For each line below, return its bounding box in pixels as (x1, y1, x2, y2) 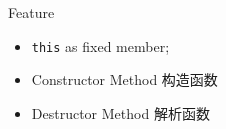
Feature (8, 2, 55, 22)
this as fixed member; (31, 35, 170, 56)
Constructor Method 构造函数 (31, 69, 218, 90)
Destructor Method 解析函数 (31, 102, 210, 123)
